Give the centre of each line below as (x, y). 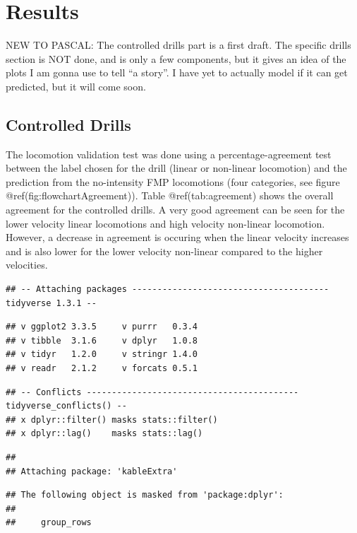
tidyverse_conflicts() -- (66, 406)
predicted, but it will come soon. (76, 86)
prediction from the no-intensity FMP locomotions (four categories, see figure (173, 181)
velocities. (27, 265)
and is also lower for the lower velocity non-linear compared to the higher (164, 251)
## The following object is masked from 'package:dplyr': (145, 495)
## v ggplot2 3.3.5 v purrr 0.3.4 (102, 327)
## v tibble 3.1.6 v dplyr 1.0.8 (102, 340)
